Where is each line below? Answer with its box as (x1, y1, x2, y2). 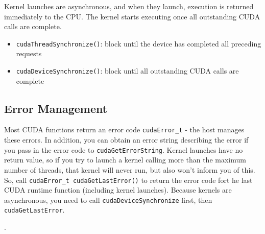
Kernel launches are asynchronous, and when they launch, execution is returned (4, 1, 254, 11)
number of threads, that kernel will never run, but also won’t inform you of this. (4, 164, 255, 175)
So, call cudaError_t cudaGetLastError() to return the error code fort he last (4, 174, 253, 185)
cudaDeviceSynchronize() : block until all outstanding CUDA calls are (16, 65, 239, 76)
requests (16, 48, 42, 59)
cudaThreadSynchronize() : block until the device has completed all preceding (16, 38, 261, 49)
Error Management (4, 100, 108, 116)
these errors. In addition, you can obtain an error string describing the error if (4, 134, 249, 145)
